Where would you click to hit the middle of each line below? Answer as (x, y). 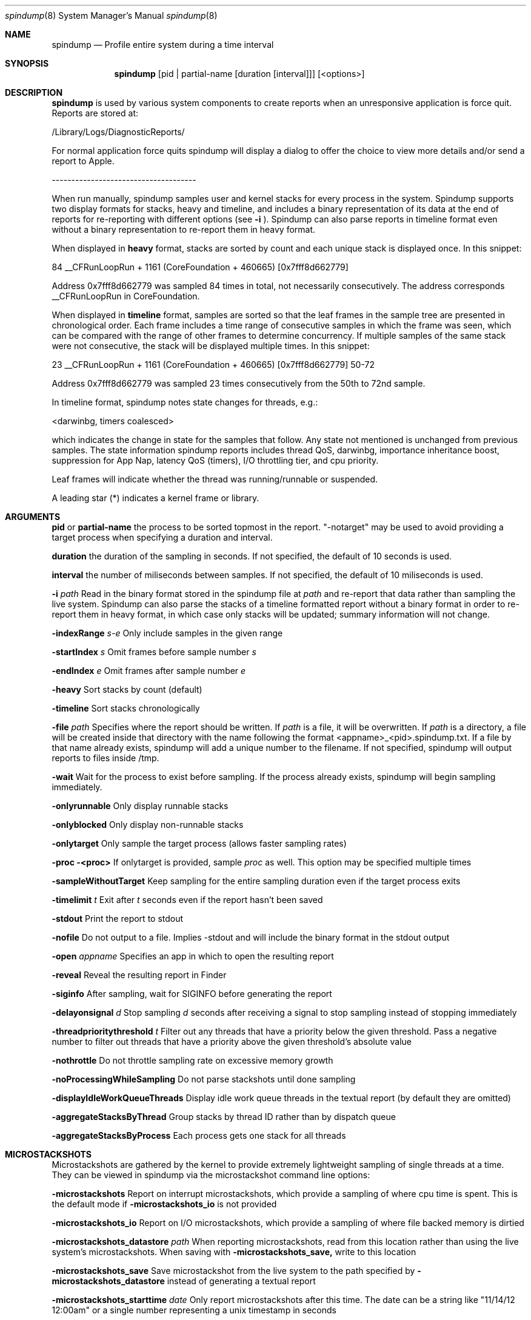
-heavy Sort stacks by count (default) (127, 689)
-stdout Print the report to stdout (118, 918)
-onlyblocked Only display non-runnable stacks (148, 825)
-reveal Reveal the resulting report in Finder (139, 975)
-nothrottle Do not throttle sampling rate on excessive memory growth (192, 1060)
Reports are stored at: (95, 113)
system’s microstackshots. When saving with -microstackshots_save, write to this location (234, 1252)
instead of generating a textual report (241, 1281)
